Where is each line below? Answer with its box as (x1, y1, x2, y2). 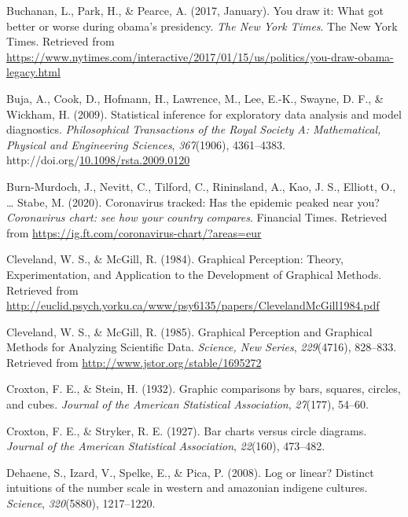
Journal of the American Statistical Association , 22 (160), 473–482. (6, 438, 325, 454)
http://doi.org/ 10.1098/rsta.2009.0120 (6, 152, 190, 168)
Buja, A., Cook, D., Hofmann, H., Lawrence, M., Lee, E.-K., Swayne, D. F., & (6, 90, 384, 106)
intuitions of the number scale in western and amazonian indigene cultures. (6, 479, 368, 496)
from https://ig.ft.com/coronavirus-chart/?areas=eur (6, 224, 262, 240)
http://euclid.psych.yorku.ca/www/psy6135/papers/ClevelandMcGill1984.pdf (6, 297, 380, 313)
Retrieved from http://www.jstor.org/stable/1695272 (6, 354, 262, 370)
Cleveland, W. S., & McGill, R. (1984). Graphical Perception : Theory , (6, 251, 344, 267)
